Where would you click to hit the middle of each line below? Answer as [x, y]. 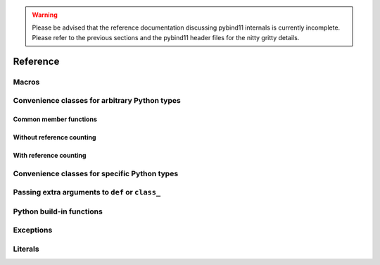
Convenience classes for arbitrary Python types [97, 101]
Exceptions [33, 230]
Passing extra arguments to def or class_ [87, 192]
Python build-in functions [58, 211]
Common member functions [55, 119]
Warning [45, 15]
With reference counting [50, 155]
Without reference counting [55, 137]
